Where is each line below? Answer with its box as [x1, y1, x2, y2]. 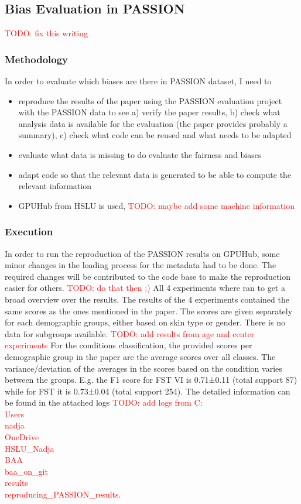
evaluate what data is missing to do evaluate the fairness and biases [18, 148, 262, 160]
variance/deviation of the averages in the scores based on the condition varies [5, 362, 282, 374]
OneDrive [5, 431, 39, 443]
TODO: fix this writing [5, 27, 88, 39]
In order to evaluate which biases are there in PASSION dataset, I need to [5, 75, 272, 87]
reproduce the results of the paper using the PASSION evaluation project [18, 94, 282, 107]
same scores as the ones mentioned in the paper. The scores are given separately [5, 304, 293, 317]
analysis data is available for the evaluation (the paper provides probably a [18, 117, 288, 129]
